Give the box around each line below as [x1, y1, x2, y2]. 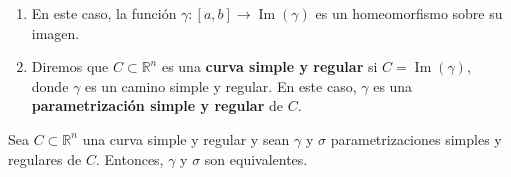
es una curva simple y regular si [161, 56, 378, 77]
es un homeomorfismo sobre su [315, 3, 503, 23]
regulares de [8, 148, 82, 169]
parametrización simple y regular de [31, 95, 283, 116]
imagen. [31, 22, 80, 43]
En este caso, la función [31, 3, 177, 23]
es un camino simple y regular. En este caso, [84, 75, 357, 96]
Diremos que [31, 56, 109, 77]
